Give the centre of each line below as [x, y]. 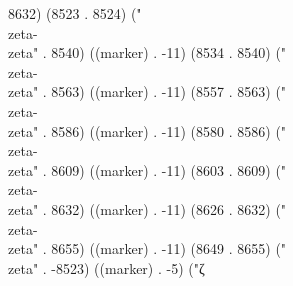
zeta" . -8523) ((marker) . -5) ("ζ [106, 267]
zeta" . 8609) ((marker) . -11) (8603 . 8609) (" [147, 169]
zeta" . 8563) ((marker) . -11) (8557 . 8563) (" [147, 91]
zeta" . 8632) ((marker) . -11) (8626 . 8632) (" [147, 208]
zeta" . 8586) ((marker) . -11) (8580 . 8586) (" [147, 130]
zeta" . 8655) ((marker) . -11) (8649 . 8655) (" [147, 248]
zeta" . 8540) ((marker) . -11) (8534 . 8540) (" [147, 52]
